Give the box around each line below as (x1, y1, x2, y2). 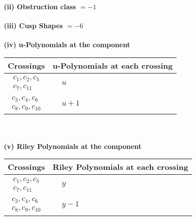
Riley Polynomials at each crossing (52, 161, 188, 173)
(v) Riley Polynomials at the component (4, 141, 142, 151)
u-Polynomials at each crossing (52, 59, 173, 71)
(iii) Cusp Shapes (4, 20, 63, 31)
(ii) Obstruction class (4, 1, 76, 11)
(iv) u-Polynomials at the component (4, 39, 131, 50)
